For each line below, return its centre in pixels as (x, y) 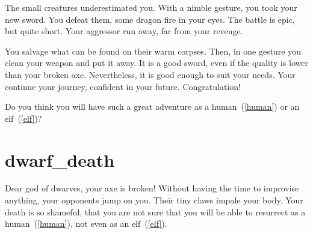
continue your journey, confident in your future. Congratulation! (123, 86)
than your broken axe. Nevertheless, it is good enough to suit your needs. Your (150, 74)
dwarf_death (60, 159)
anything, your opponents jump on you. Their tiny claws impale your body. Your (154, 200)
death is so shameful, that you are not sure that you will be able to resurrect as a (155, 211)
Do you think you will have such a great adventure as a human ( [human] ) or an (152, 106)
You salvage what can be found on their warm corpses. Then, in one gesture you (153, 51)
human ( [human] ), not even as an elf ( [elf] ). (86, 223)
